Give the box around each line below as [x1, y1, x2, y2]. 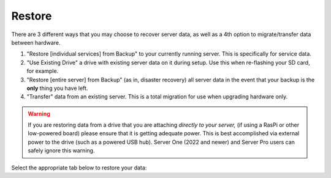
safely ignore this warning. [28, 147, 95, 154]
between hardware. [11, 39, 61, 46]
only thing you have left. [26, 84, 88, 92]
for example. [26, 67, 59, 75]
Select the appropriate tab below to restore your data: [11, 164, 147, 171]
